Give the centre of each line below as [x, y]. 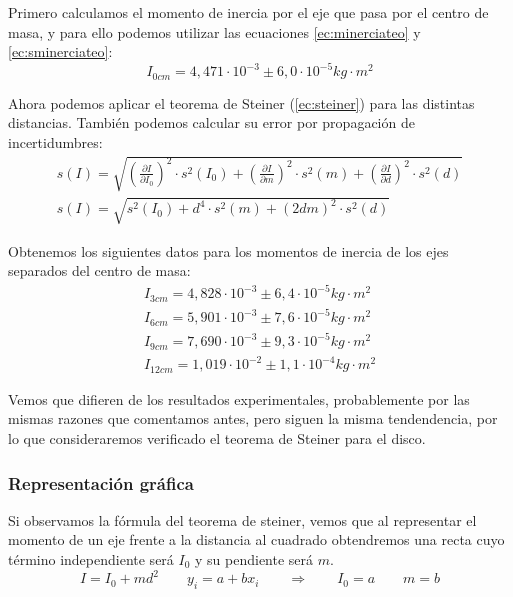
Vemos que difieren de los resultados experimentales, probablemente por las [239, 398]
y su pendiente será [254, 558]
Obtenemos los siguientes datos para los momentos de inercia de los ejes [228, 250]
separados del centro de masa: [99, 270]
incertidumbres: [55, 141]
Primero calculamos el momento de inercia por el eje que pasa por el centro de [248, 12]
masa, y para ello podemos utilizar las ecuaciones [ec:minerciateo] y [214, 31]
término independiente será [91, 558]
